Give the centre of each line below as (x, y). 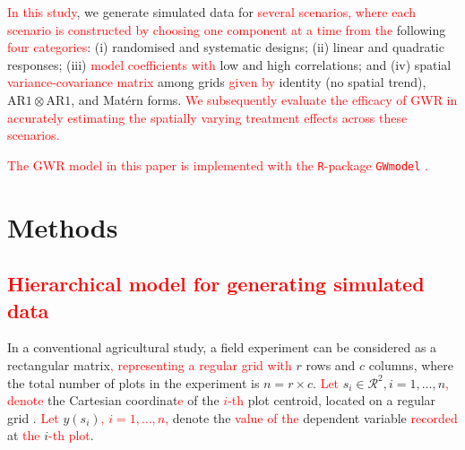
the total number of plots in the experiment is (133, 382)
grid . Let (33, 417)
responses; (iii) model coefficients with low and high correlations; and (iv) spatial (229, 64)
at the (24, 435)
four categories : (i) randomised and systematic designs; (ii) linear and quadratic (226, 47)
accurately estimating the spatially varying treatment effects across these (207, 117)
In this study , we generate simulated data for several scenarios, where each (212, 12)
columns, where (411, 364)
